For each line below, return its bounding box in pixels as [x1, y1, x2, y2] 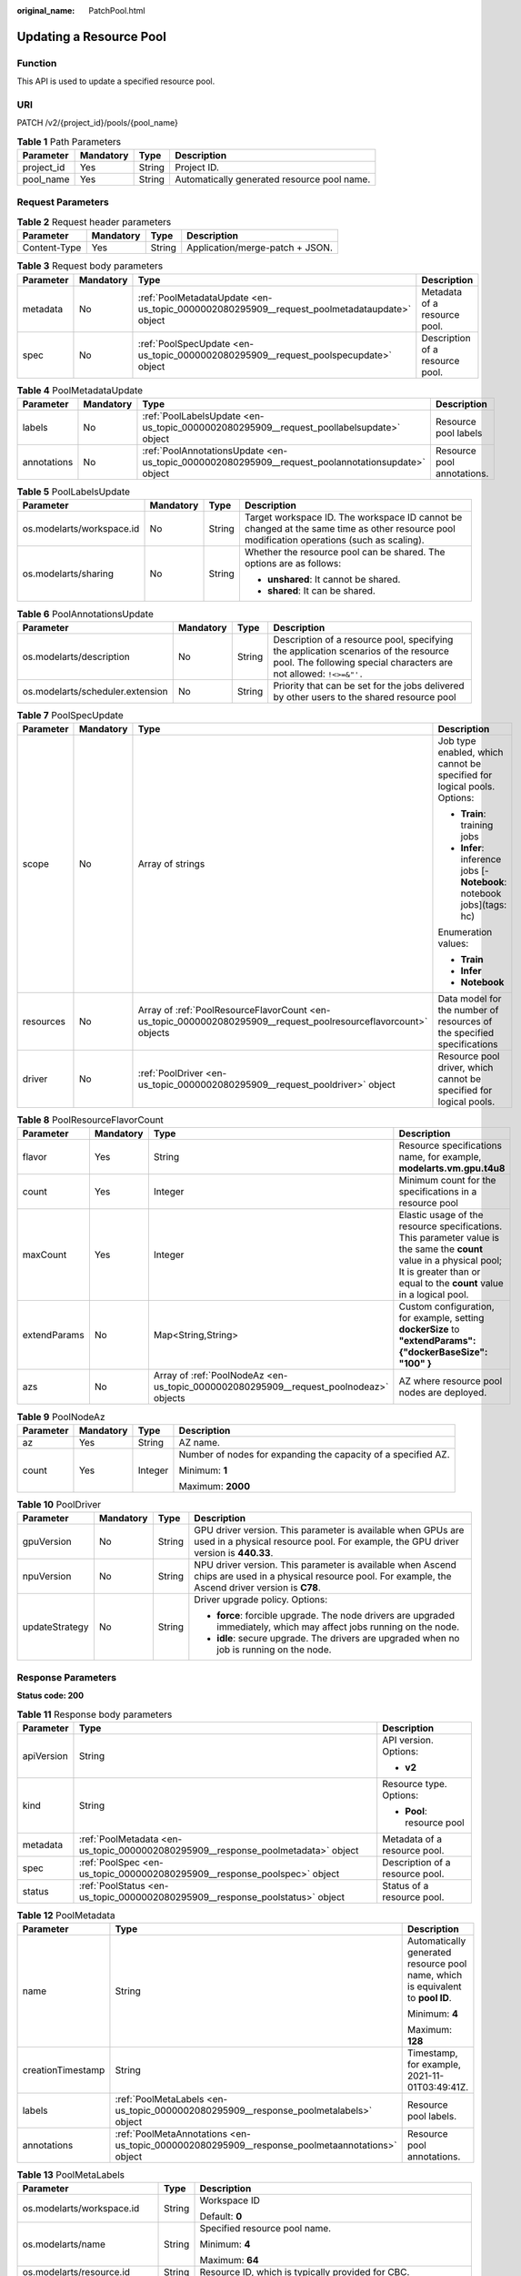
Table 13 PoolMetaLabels [16, 2169, 125, 2181]
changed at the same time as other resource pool [244, 523, 456, 535]
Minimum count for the [398, 1174, 496, 1187]
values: [437, 938, 469, 950]
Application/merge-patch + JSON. [186, 241, 334, 254]
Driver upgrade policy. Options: [194, 1593, 328, 1606]
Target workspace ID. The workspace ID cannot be [244, 511, 463, 523]
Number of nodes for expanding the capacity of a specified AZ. [178, 1448, 450, 1460]
